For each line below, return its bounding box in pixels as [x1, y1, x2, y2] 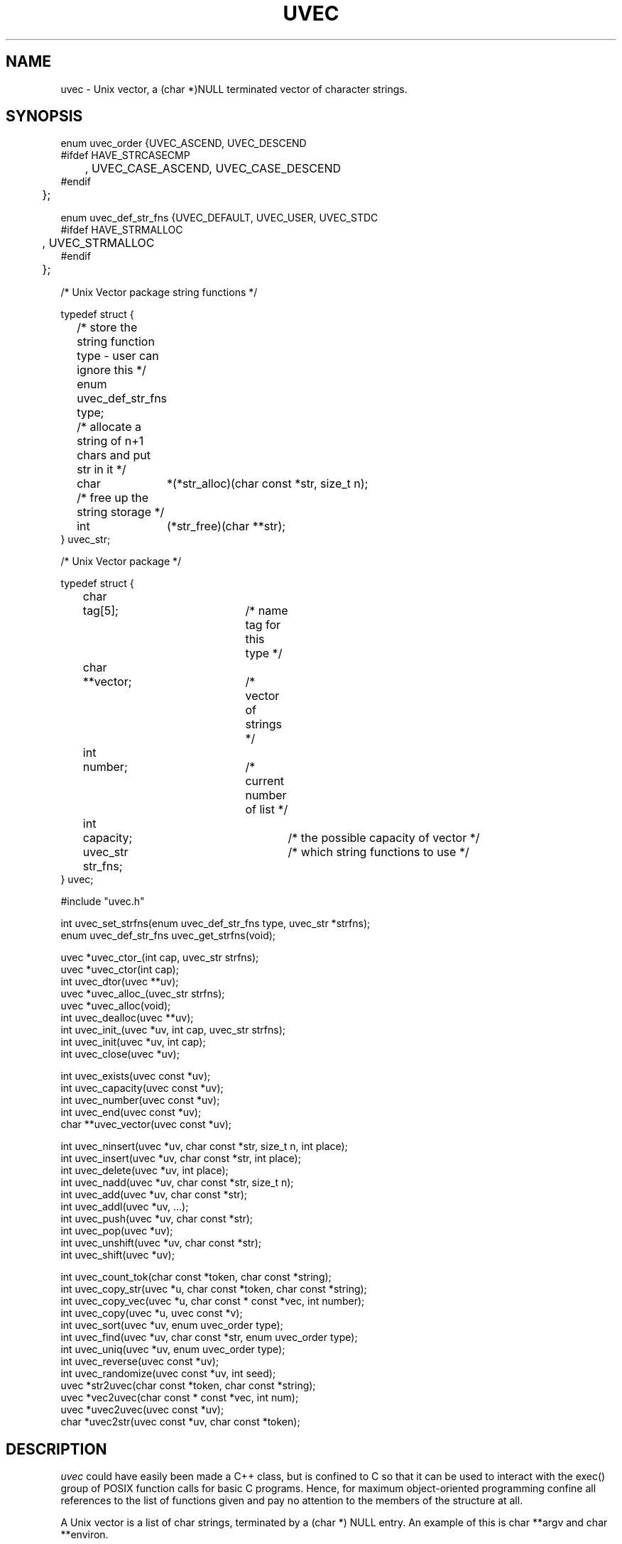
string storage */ [77, 505, 165, 520]
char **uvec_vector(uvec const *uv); [60, 1118, 232, 1131]
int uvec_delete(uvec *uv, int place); [60, 1164, 229, 1177]
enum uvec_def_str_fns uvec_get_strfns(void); [60, 929, 276, 942]
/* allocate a [77, 420, 141, 434]
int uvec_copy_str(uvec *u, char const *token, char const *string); [60, 1283, 367, 1296]
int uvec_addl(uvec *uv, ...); [60, 1200, 189, 1213]
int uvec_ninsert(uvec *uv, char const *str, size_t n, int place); [60, 1140, 348, 1153]
